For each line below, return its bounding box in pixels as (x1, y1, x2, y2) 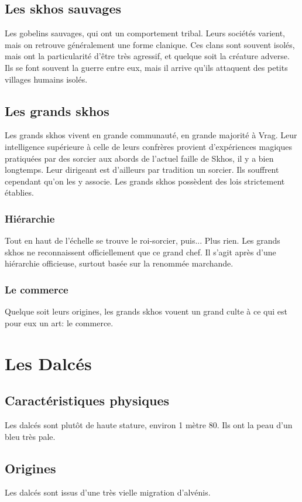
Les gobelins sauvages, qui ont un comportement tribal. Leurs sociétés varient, (5, 27, 285, 39)
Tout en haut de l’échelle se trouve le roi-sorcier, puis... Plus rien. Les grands (5, 234, 280, 247)
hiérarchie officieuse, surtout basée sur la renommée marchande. (5, 257, 234, 269)
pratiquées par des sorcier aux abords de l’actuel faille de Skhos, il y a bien (5, 152, 274, 164)
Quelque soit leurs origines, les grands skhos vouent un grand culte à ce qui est (5, 305, 287, 317)
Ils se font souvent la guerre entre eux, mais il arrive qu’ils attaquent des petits (5, 61, 288, 73)
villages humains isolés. (5, 73, 88, 85)
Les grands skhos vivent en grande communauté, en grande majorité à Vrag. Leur (5, 129, 297, 141)
